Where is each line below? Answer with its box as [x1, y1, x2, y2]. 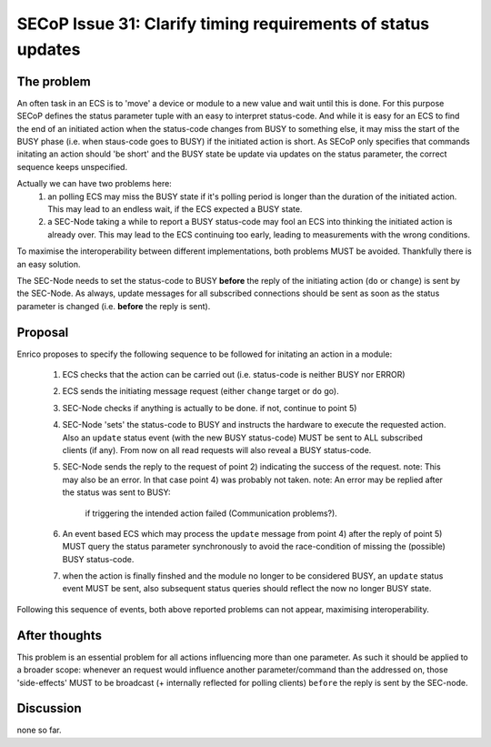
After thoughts [16, 628, 102, 643]
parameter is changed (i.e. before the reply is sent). [16, 300, 211, 311]
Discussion [16, 701, 82, 716]
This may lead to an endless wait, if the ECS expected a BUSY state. [47, 203, 303, 214]
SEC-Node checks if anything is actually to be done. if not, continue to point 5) [62, 402, 357, 413]
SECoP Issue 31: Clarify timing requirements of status [16, 14, 430, 34]
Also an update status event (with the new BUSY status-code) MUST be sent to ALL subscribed [62, 432, 423, 443]
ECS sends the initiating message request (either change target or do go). [62, 386, 340, 397]
